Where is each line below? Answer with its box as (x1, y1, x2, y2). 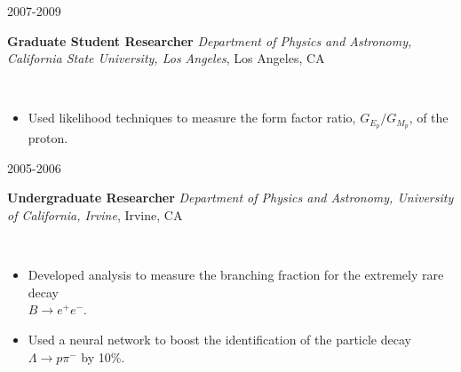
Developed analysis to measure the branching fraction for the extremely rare (28, 265, 444, 284)
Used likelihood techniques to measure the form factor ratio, (28, 108, 356, 127)
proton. (28, 129, 68, 147)
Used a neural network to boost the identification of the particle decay (28, 329, 411, 348)
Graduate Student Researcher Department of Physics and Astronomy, (7, 31, 412, 50)
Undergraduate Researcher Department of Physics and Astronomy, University (7, 188, 454, 207)
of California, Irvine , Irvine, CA (7, 206, 183, 225)
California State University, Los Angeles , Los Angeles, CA (7, 49, 325, 67)
